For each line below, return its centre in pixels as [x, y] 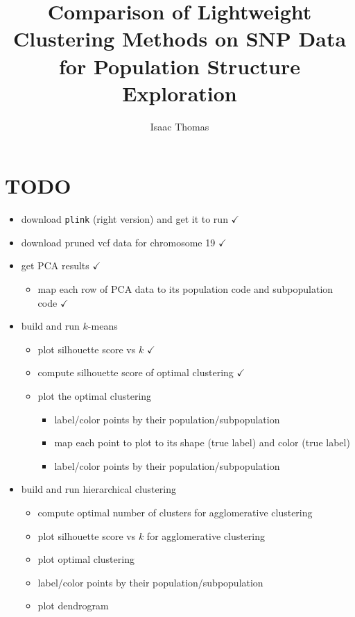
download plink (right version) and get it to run [124, 219]
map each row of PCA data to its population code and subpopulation [185, 289]
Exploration [180, 93]
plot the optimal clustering [95, 396]
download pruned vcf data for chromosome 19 [118, 242]
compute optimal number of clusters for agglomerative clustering [175, 512]
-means [103, 326]
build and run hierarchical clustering [98, 489]
